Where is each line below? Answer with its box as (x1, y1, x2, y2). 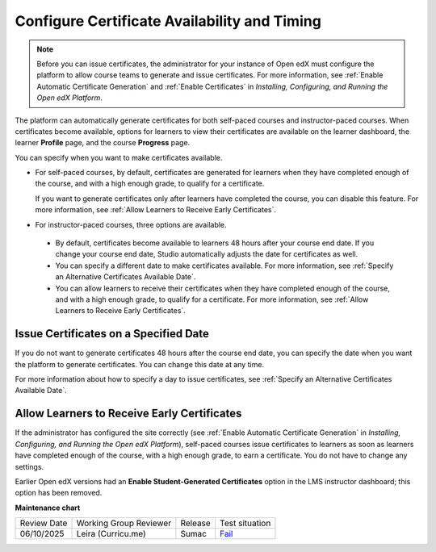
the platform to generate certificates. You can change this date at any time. (15, 359, 265, 369)
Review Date (19, 517, 68, 529)
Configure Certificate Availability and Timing (15, 12, 322, 30)
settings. (15, 462, 44, 471)
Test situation (219, 517, 271, 529)
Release (180, 517, 212, 529)
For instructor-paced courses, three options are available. (35, 220, 227, 229)
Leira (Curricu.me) (76, 529, 146, 540)
